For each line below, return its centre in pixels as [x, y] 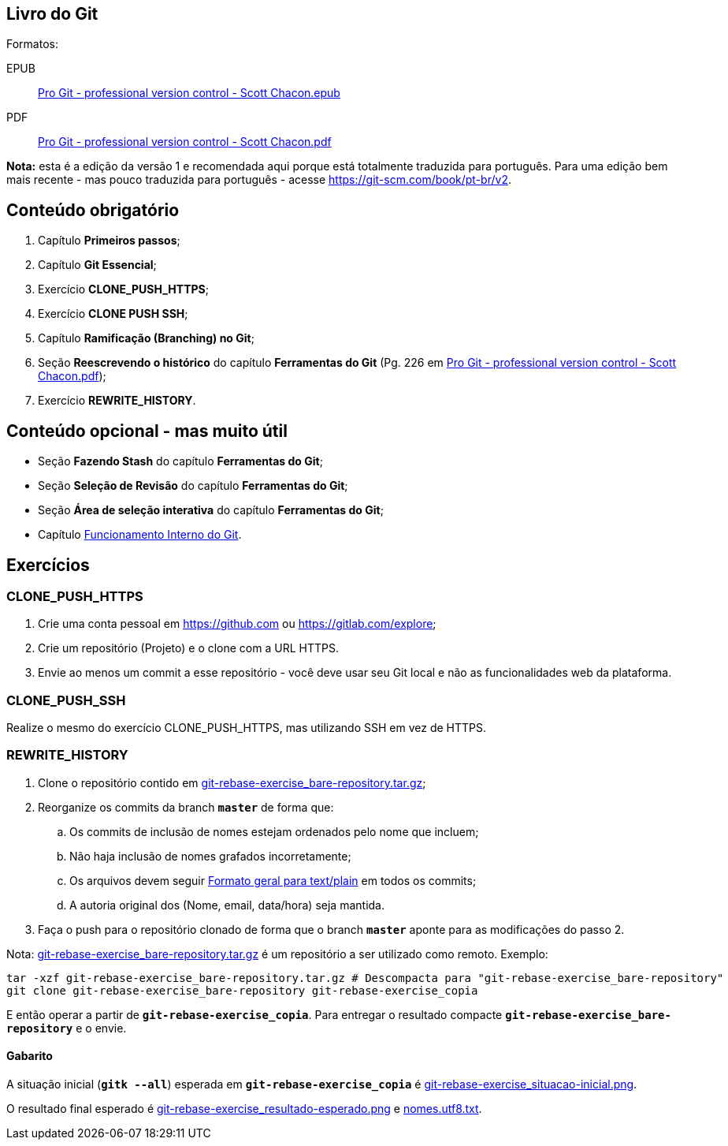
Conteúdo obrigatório [93, 210]
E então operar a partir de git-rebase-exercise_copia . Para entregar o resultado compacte [254, 1014]
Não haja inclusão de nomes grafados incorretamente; [210, 856]
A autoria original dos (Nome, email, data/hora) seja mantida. [227, 905]
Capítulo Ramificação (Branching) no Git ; [146, 338]
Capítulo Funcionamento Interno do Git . [140, 535]
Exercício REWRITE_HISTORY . [117, 401]
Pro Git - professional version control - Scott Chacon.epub [189, 93]
